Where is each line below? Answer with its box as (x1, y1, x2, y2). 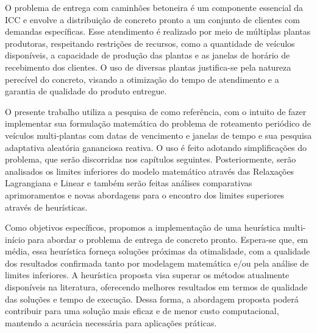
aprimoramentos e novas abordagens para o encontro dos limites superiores (5, 188, 285, 201)
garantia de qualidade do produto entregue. (5, 85, 167, 97)
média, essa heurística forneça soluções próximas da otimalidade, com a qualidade (5, 245, 310, 258)
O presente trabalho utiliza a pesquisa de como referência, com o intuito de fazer (5, 105, 307, 117)
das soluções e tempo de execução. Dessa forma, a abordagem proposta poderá (5, 292, 299, 305)
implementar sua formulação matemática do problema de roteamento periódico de (5, 117, 311, 130)
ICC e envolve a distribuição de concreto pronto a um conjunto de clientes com (5, 13, 300, 26)
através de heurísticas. (5, 200, 88, 213)
